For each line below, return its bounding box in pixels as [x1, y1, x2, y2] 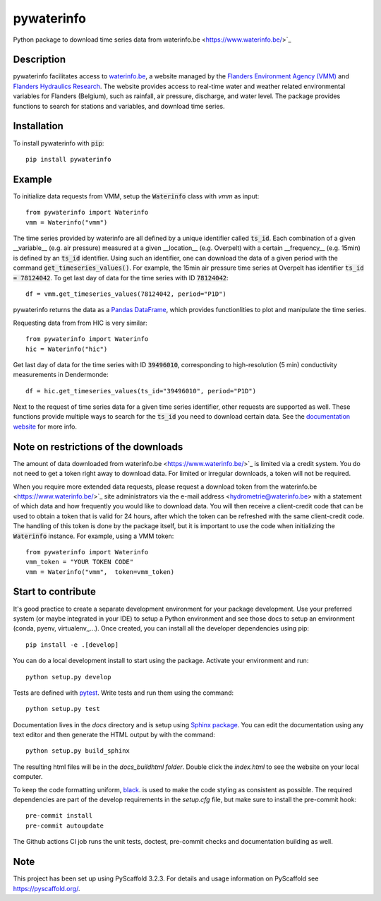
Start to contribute [13, 586, 97, 598]
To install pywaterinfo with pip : [13, 138, 104, 148]
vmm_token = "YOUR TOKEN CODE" [25, 558, 134, 566]
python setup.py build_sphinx [25, 747, 131, 755]
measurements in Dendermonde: [13, 371, 109, 379]
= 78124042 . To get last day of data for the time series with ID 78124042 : [13, 273, 229, 282]
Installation [13, 120, 64, 132]
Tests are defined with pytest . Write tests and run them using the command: [13, 688, 234, 697]
